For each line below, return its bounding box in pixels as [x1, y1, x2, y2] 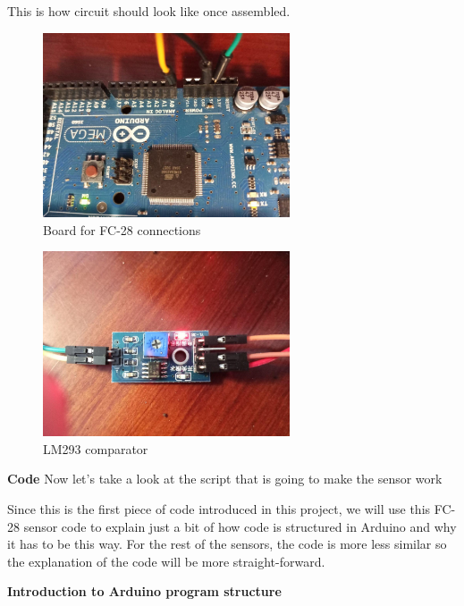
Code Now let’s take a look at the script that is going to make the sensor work [7, 469, 443, 488]
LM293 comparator [43, 439, 148, 458]
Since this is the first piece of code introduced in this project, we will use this [7, 499, 431, 518]
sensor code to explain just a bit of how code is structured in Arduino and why [23, 517, 457, 535]
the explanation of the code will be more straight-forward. [7, 551, 325, 570]
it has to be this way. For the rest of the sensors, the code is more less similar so [7, 534, 447, 553]
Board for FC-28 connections [43, 220, 201, 239]
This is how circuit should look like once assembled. [7, 2, 291, 20]
